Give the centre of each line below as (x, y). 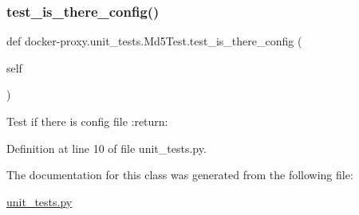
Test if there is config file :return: (87, 121)
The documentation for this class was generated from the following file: (180, 175)
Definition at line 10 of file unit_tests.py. (107, 148)
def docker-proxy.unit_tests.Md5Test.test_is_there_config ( (154, 41)
